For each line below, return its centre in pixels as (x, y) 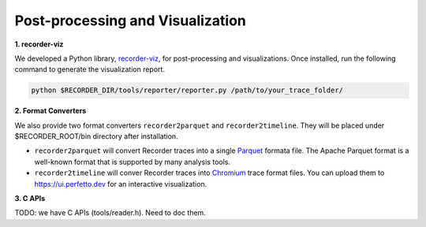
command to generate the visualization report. (90, 69)
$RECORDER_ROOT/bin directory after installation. (96, 136)
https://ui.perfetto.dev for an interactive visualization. (121, 184)
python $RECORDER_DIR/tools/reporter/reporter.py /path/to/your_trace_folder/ (187, 90)
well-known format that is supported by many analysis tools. (132, 162)
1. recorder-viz (39, 44)
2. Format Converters (50, 111)
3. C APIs (30, 199)
